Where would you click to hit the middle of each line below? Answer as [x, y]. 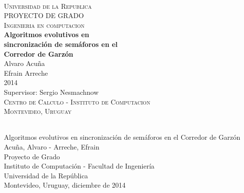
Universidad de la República [46, 175]
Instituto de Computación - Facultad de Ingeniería [79, 166]
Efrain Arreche [26, 73]
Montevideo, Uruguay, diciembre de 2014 [65, 185]
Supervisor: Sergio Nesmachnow [51, 92]
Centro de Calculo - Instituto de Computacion [77, 101]
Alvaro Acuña [25, 63]
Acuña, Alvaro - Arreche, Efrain [52, 146]
